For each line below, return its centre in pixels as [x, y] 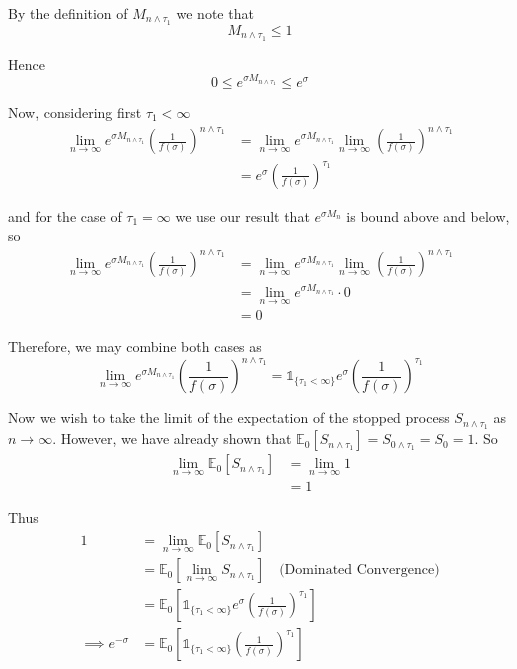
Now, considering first [75, 111]
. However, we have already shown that [172, 438]
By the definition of [68, 13]
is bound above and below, [428, 215]
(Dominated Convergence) [359, 570]
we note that [215, 13]
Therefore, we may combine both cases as [135, 346]
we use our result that [242, 215]
